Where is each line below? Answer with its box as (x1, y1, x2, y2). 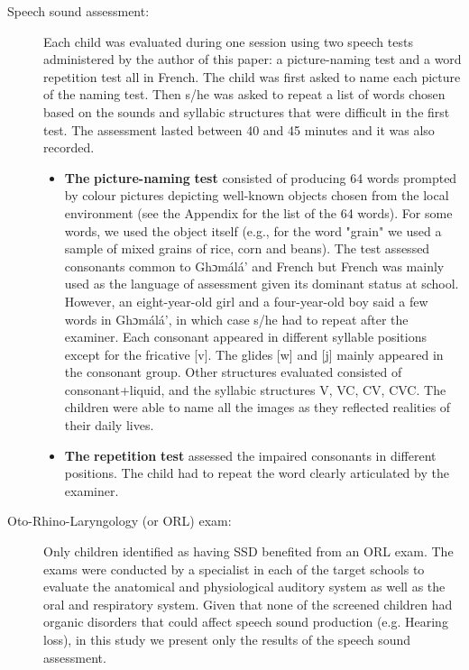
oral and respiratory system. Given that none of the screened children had (43, 594, 453, 613)
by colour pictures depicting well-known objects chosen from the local (64, 186, 449, 205)
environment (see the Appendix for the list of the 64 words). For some (64, 203, 453, 222)
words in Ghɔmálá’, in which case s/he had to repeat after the (64, 309, 409, 328)
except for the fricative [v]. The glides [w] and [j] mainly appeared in (64, 344, 444, 363)
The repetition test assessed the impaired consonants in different (64, 445, 437, 464)
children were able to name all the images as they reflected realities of (64, 398, 451, 417)
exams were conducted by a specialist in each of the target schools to (43, 559, 425, 578)
